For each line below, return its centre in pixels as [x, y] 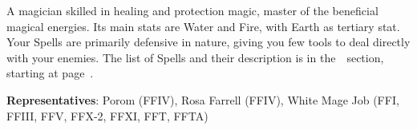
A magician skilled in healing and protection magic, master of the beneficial [192, 10]
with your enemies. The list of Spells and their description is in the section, [195, 57]
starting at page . [50, 73]
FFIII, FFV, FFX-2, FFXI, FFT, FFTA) [107, 115]
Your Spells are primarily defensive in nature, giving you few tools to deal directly [208, 42]
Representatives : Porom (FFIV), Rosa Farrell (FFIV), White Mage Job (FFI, [203, 99]
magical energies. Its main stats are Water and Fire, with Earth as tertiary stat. [203, 26]
